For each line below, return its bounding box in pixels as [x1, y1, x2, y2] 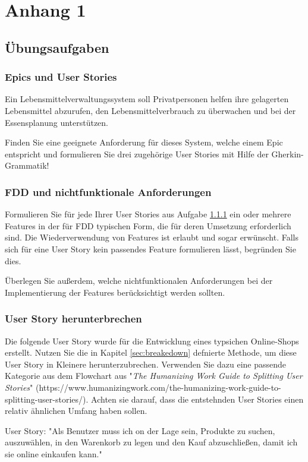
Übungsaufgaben [5, 38, 109, 56]
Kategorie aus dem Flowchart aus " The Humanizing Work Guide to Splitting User [5, 369, 303, 382]
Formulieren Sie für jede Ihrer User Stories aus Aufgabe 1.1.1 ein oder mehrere [5, 208, 291, 220]
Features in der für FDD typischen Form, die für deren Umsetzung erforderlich [5, 219, 291, 232]
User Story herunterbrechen [5, 311, 142, 326]
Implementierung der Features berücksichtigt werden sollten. [5, 286, 225, 298]
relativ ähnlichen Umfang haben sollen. [5, 404, 147, 417]
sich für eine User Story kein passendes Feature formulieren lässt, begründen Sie [5, 242, 296, 255]
